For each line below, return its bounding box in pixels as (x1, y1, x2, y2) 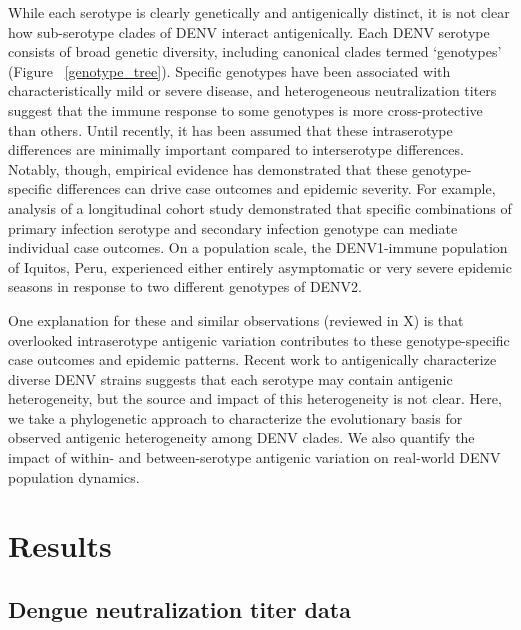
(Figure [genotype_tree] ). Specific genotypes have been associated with (8, 60, 451, 81)
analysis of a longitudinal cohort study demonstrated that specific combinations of (8, 197, 512, 218)
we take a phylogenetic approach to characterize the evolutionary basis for (8, 407, 463, 428)
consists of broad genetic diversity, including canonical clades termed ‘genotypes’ (8, 41, 502, 62)
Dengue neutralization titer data (8, 594, 351, 625)
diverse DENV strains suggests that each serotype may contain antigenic (8, 368, 453, 389)
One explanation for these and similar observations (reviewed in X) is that (8, 309, 464, 330)
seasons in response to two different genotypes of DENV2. (8, 276, 363, 297)
